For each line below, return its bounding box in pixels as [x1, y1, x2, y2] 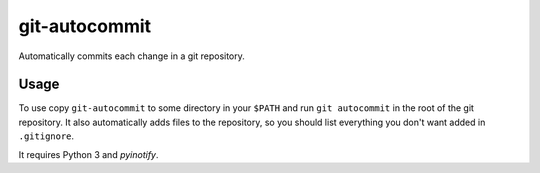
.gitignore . [18, 130, 75, 142]
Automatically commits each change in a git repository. [18, 50, 245, 62]
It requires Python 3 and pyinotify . [18, 148, 159, 160]
